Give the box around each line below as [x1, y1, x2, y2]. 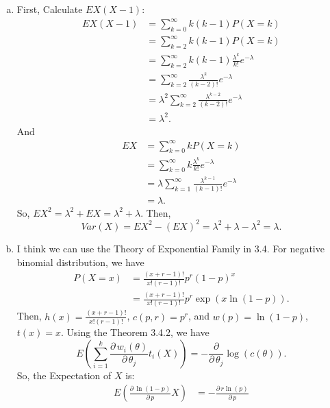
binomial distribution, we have [16, 254, 144, 269]
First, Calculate [16, 2, 83, 16]
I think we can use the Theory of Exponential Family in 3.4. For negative [16, 241, 325, 255]
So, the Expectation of [16, 368, 112, 382]
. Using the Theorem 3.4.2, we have [61, 325, 210, 339]
